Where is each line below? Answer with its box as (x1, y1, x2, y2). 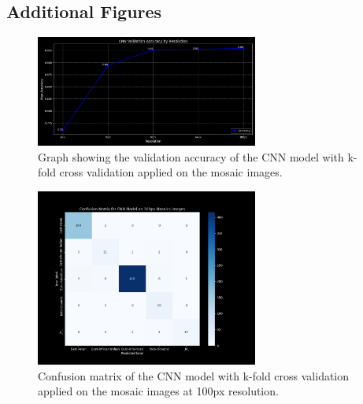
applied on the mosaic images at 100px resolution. (38, 383, 279, 399)
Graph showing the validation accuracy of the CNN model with (38, 148, 344, 165)
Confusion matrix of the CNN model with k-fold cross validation (38, 367, 350, 384)
